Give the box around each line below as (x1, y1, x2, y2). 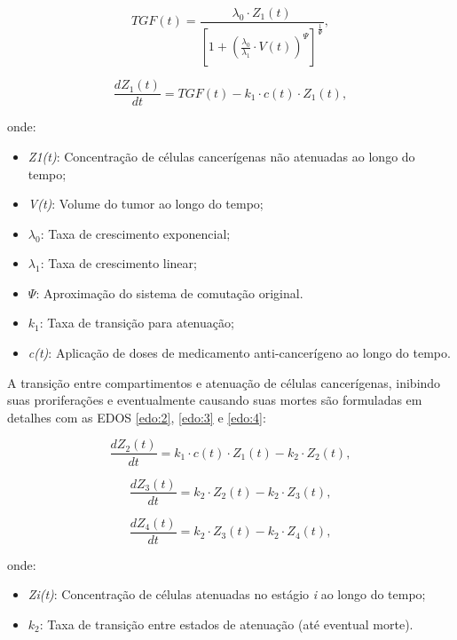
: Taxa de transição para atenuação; (39, 313, 234, 332)
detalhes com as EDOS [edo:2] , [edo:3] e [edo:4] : (7, 407, 266, 426)
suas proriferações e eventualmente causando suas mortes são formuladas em (7, 391, 422, 409)
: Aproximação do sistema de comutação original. (35, 283, 303, 302)
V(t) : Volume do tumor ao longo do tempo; (28, 194, 264, 213)
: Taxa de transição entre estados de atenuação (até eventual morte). (39, 614, 414, 633)
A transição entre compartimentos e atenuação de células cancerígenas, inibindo (7, 373, 441, 391)
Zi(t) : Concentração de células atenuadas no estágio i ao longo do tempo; (28, 585, 426, 604)
